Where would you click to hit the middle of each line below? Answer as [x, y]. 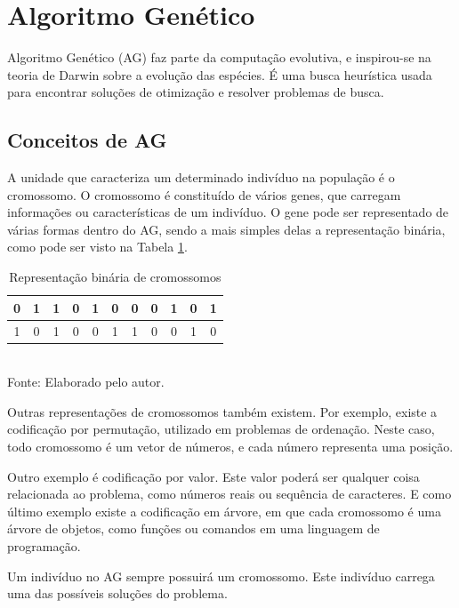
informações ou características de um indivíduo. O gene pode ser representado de [228, 212]
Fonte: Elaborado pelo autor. [86, 382]
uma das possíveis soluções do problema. [117, 593]
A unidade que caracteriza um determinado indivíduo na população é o [201, 177]
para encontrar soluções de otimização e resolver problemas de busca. [196, 92]
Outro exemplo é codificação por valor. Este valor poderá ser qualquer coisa [213, 476]
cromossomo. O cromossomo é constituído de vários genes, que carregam [204, 194]
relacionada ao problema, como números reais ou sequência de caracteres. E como [229, 494]
